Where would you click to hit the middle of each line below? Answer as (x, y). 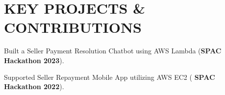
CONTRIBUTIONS (73, 27)
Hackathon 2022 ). (34, 86)
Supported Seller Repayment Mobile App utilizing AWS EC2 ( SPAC (110, 77)
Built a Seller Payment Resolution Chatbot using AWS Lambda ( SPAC (113, 51)
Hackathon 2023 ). (34, 60)
